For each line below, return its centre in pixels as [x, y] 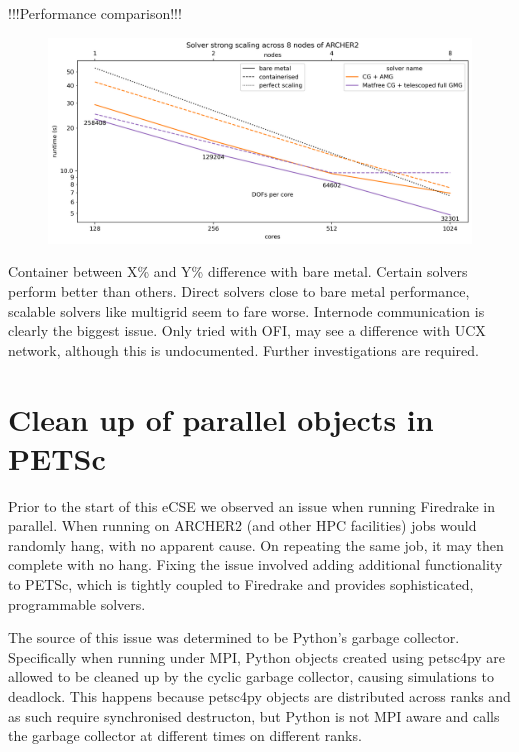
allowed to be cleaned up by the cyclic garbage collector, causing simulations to [251, 676]
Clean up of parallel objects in [221, 418]
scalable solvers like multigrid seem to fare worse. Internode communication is [246, 310]
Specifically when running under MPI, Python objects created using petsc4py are [257, 656]
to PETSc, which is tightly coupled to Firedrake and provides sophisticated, [241, 584]
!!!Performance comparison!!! [95, 13]
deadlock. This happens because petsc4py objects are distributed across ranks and [259, 696]
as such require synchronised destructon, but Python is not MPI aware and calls [254, 715]
